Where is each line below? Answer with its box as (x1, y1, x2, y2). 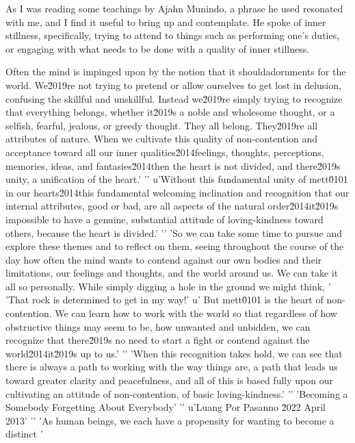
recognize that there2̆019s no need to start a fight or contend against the (5, 333, 310, 347)
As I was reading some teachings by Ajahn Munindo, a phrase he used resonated (5, 1, 343, 15)
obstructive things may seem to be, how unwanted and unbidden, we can (5, 319, 311, 333)
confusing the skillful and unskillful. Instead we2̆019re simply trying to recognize (5, 91, 343, 105)
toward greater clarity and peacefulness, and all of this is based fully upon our (5, 373, 333, 388)
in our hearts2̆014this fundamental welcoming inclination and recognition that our (5, 185, 350, 199)
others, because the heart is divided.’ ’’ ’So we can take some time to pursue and (5, 225, 343, 240)
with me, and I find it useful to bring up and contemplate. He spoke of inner (5, 14, 326, 29)
